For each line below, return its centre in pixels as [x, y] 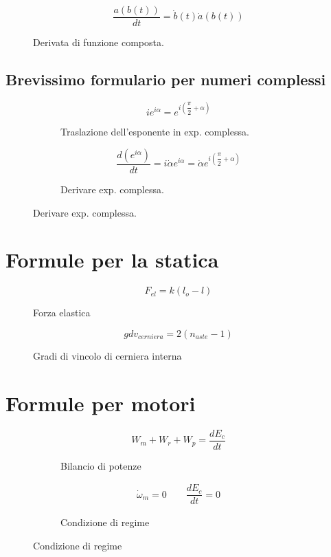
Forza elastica [62, 313]
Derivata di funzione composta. [99, 42]
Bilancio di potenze [101, 465]
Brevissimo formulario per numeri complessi [166, 79]
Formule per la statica [112, 260]
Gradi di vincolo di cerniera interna [107, 355]
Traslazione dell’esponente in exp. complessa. [155, 132]
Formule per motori [101, 403]
